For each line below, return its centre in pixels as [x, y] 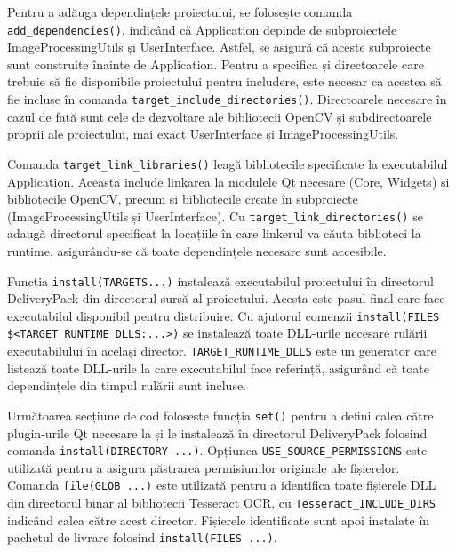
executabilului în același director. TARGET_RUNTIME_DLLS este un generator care [222, 351]
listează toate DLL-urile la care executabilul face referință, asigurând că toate [218, 368]
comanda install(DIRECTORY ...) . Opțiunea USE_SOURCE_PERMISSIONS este [217, 450]
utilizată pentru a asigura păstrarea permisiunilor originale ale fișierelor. [204, 467]
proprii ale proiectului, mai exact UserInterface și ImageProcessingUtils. [203, 134]
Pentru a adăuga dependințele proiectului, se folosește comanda [180, 12]
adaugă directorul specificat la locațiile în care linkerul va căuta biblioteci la [214, 233]
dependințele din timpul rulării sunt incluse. [127, 385]
